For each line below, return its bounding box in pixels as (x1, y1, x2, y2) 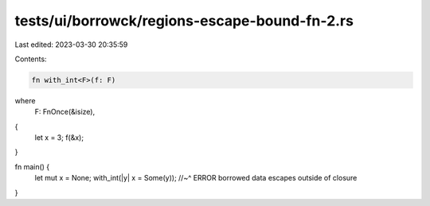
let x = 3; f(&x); (34, 133, 84, 142)
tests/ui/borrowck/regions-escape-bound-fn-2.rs (14, 12, 354, 29)
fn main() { (14, 161, 50, 171)
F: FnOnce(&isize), (34, 107, 96, 117)
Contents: (14, 54, 47, 64)
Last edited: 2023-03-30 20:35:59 (14, 40, 128, 49)
